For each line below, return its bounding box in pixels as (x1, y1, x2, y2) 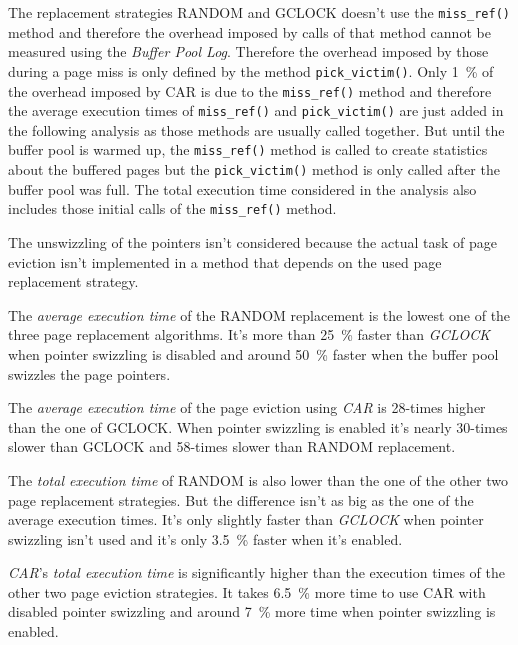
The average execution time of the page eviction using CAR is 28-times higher (8, 397, 486, 418)
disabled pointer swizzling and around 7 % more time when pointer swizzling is (8, 601, 496, 622)
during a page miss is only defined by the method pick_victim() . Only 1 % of (8, 60, 494, 81)
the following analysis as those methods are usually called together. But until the (8, 119, 505, 140)
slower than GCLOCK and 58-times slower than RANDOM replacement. (8, 436, 456, 457)
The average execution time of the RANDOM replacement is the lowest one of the (8, 304, 511, 325)
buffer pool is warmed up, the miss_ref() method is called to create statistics (8, 139, 488, 160)
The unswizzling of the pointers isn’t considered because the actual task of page (8, 231, 497, 252)
